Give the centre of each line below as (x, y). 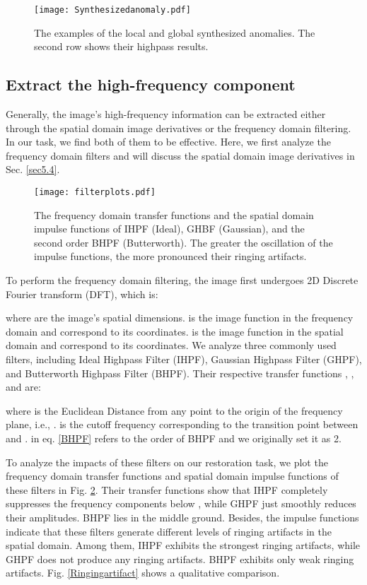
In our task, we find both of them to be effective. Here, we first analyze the (168, 142)
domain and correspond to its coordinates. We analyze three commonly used (171, 345)
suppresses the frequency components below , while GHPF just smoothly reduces (181, 503)
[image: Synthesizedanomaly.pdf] (112, 10)
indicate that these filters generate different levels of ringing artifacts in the (169, 531)
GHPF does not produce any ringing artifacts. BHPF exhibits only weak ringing (180, 559)
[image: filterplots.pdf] (95, 193)
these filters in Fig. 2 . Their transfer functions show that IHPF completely (167, 489)
